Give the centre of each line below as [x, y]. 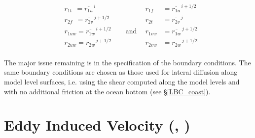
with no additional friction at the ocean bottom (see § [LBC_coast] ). [107, 91]
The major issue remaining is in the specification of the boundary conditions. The [127, 62]
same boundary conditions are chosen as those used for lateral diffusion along [121, 72]
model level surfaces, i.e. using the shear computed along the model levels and [122, 82]
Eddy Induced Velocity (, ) [97, 125]
